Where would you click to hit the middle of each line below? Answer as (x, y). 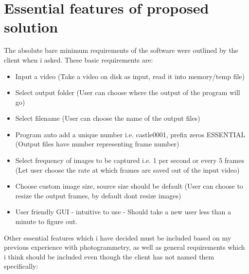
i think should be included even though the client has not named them (109, 256)
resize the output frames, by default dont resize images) (98, 195)
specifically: (21, 266)
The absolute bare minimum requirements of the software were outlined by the (121, 50)
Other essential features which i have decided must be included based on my (118, 237)
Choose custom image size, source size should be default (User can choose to (129, 186)
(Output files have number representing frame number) (97, 144)
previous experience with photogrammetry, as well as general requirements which (124, 247)
